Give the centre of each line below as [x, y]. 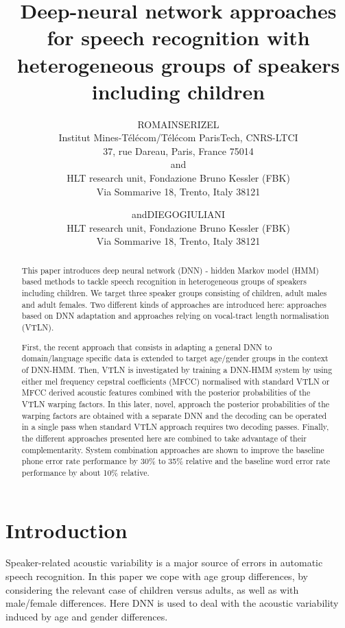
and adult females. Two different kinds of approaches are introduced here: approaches [174, 304]
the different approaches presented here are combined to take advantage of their [164, 438]
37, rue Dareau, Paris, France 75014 [178, 150]
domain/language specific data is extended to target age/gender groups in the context [175, 358]
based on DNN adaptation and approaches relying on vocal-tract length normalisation [175, 316]
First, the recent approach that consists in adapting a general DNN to [147, 347]
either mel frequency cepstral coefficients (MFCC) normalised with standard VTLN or [176, 381]
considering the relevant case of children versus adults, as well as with [152, 589]
